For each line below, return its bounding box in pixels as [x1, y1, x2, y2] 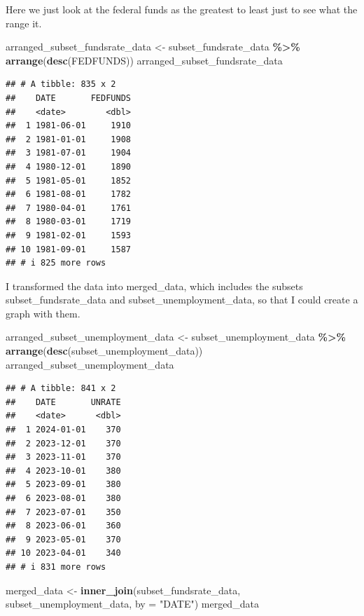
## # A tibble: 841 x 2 [6, 383, 116, 394]
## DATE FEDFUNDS [6, 93, 131, 103]
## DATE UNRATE [6, 397, 121, 407]
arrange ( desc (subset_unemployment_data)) [6, 343, 203, 358]
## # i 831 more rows [6, 561, 106, 572]
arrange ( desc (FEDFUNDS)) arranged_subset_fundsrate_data [6, 53, 283, 67]
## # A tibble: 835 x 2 [6, 79, 116, 90]
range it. [6, 15, 42, 30]
